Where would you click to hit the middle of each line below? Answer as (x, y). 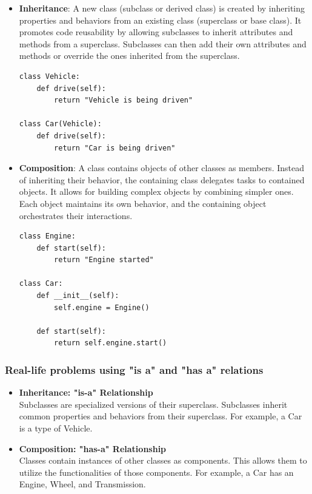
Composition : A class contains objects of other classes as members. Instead (161, 168)
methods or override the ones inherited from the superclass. (129, 56)
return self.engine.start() (111, 343)
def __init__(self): (78, 296)
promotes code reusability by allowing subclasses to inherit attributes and (156, 32)
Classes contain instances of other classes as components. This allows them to (163, 460)
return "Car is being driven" (115, 148)
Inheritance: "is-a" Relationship (86, 392)
